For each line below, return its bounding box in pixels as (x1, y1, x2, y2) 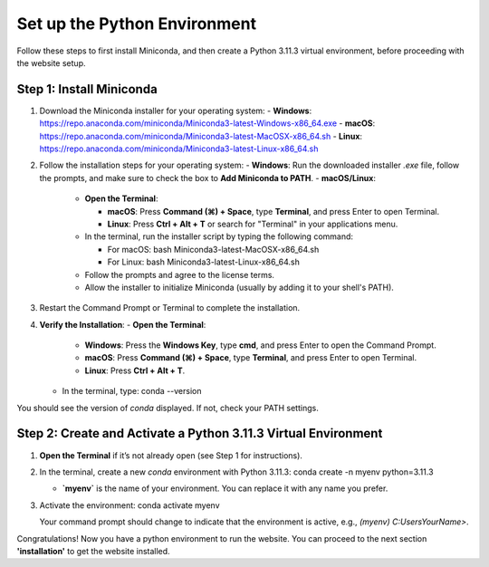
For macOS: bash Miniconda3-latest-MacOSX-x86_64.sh (107, 244, 320, 255)
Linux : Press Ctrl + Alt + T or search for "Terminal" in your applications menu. (107, 218, 398, 229)
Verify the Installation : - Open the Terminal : (39, 319, 206, 330)
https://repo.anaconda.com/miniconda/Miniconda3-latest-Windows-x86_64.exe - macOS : (39, 118, 376, 129)
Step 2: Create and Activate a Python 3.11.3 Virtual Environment (16, 426, 383, 441)
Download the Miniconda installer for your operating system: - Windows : (39, 105, 312, 116)
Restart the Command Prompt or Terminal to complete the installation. (39, 303, 301, 313)
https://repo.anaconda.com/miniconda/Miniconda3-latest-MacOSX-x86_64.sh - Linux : (39, 130, 362, 141)
